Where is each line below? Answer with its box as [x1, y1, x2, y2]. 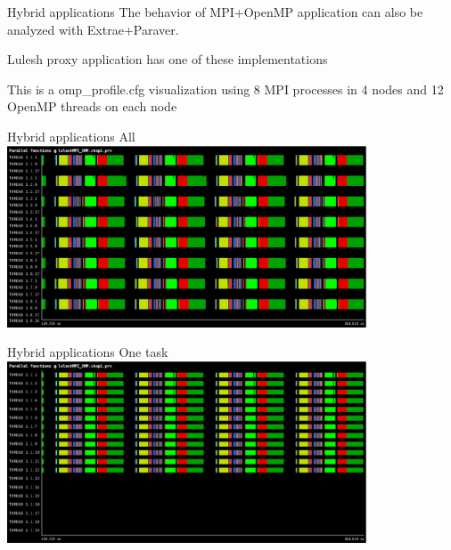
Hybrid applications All [7, 126, 135, 145]
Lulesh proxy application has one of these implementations [7, 50, 328, 69]
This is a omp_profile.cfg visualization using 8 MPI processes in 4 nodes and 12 [7, 79, 444, 98]
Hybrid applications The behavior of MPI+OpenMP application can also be [7, 3, 423, 20]
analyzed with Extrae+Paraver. [7, 20, 179, 38]
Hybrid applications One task [7, 343, 168, 361]
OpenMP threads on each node [7, 97, 177, 116]
